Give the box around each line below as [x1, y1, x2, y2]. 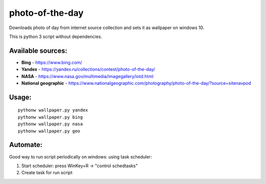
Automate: [9, 141, 43, 149]
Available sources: [9, 46, 67, 55]
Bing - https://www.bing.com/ [21, 59, 82, 65]
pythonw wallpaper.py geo [18, 128, 81, 134]
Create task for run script [21, 170, 72, 176]
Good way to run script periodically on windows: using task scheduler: [9, 153, 152, 160]
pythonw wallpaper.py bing [18, 114, 83, 120]
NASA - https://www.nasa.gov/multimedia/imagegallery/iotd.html [21, 73, 154, 79]
